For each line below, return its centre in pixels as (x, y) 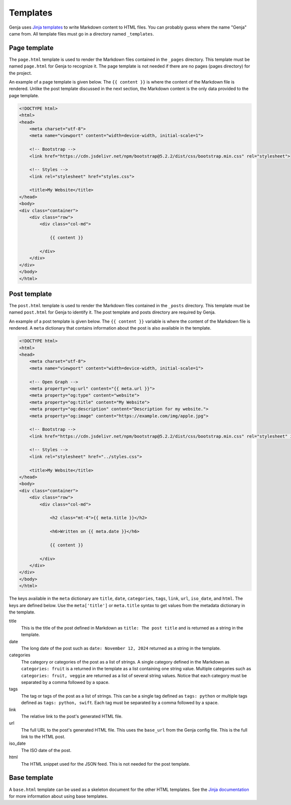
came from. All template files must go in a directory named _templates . (81, 34)
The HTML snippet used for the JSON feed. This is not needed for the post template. (106, 764)
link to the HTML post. (43, 737)
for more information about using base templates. (58, 796)
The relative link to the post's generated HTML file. (72, 716)
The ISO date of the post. (46, 750)
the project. (21, 73)
